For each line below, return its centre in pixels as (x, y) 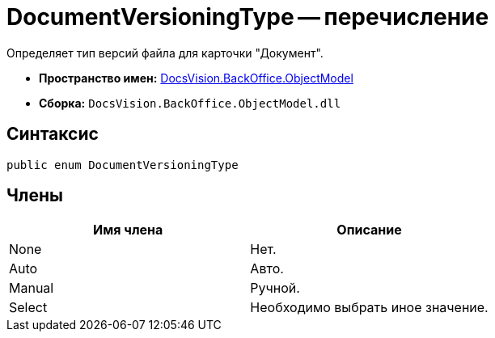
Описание (369, 230)
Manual (32, 288)
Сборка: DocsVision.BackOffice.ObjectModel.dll (190, 103)
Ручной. (275, 288)
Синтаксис (53, 134)
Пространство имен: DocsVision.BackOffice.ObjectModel (196, 78)
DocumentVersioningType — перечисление (248, 17)
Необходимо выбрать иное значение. (369, 308)
